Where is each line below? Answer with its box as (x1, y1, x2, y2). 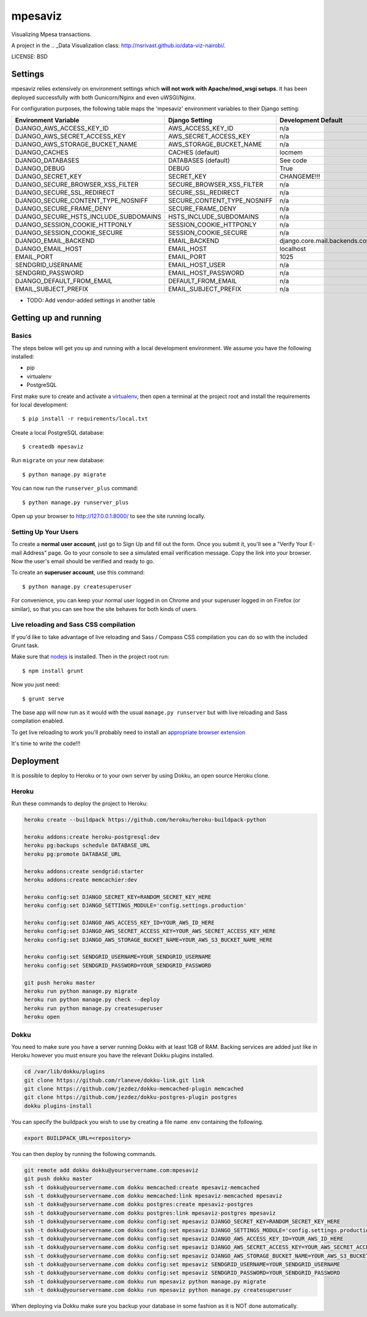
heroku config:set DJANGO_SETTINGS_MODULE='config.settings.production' (24, 902, 247, 909)
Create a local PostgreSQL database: (11, 429, 105, 436)
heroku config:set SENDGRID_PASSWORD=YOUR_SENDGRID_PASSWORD (24, 962, 212, 969)
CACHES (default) (168, 148, 220, 157)
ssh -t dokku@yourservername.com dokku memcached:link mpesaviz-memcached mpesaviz (24, 1192, 283, 1199)
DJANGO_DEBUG (15, 164, 65, 173)
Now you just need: (11, 681, 61, 688)
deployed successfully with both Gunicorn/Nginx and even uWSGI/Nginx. (11, 94, 196, 101)
